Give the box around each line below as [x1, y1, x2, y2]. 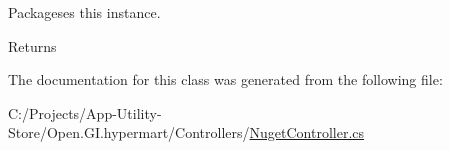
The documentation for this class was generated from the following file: [8, 69, 443, 90]
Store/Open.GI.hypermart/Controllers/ [8, 122, 250, 143]
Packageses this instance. [8, 2, 161, 22]
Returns [8, 35, 57, 56]
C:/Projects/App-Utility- [8, 102, 162, 123]
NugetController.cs [249, 122, 365, 143]
